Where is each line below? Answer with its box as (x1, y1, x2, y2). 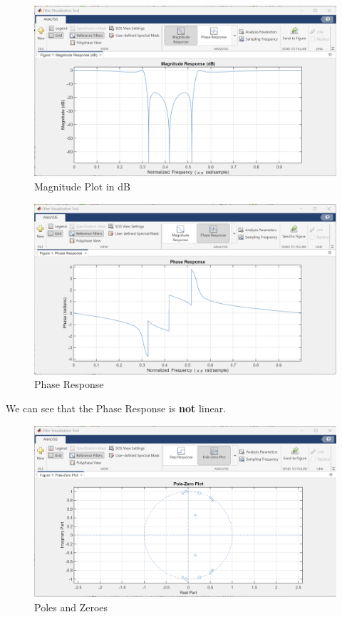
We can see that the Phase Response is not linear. (6, 401, 227, 416)
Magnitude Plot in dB (34, 178, 130, 193)
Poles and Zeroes (34, 599, 108, 614)
